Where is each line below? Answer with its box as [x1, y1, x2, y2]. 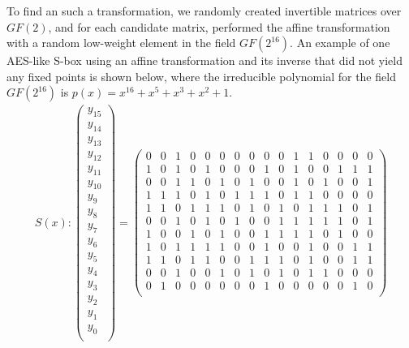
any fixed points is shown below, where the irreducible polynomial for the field [6, 67, 396, 84]
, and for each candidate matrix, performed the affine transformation [48, 18, 390, 35]
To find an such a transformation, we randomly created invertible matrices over [6, 2, 402, 19]
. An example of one [290, 34, 390, 51]
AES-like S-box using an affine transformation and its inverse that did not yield [6, 52, 403, 69]
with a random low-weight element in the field [6, 34, 236, 51]
